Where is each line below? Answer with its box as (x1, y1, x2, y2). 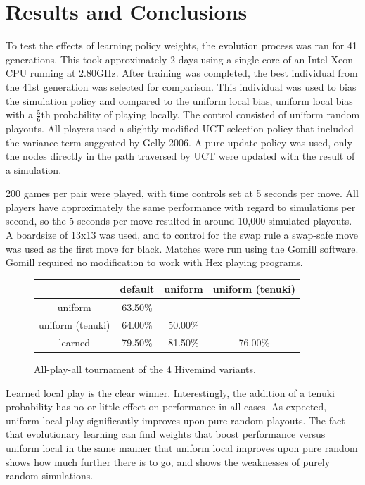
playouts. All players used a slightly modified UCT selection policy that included (6, 120, 354, 135)
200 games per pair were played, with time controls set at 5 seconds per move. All (6, 186, 359, 201)
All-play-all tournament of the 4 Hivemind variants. (34, 361, 256, 376)
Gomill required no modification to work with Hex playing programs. (6, 255, 303, 270)
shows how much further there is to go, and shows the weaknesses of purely (6, 454, 331, 469)
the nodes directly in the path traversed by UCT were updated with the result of (6, 149, 355, 163)
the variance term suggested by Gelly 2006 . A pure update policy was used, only (6, 134, 352, 149)
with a (6, 107, 33, 122)
